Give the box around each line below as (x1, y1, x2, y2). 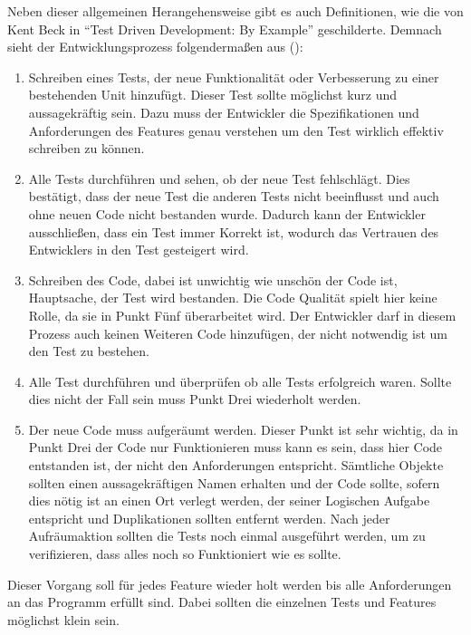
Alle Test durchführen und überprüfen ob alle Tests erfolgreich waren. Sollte (28, 371, 452, 390)
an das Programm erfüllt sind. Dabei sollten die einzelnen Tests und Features (7, 592, 437, 611)
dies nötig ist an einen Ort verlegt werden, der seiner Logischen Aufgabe (28, 491, 430, 510)
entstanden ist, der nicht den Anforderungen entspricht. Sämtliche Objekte (28, 456, 444, 475)
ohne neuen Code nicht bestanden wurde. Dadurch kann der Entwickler (28, 204, 426, 223)
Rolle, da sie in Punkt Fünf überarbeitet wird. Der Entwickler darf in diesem (28, 305, 457, 324)
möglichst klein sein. (7, 610, 120, 629)
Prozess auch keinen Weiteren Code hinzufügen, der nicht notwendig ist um (28, 323, 447, 342)
